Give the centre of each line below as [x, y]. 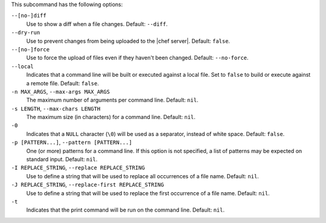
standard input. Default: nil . [62, 160]
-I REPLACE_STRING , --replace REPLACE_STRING [78, 168]
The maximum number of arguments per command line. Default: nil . [112, 100]
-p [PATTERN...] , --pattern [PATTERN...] [72, 143]
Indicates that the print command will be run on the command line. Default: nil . [126, 210]
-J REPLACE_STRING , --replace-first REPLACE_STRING [88, 185]
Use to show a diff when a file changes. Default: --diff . [97, 24]
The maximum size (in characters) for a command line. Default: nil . [111, 117]
